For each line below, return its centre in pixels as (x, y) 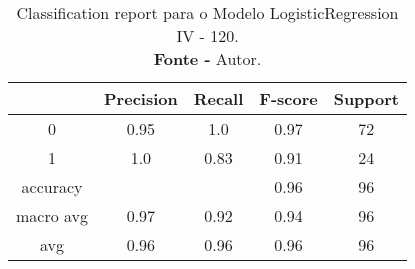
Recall (218, 98)
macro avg (52, 215)
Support (366, 98)
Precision (141, 98)
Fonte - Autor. (207, 58)
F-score (288, 98)
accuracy (52, 186)
